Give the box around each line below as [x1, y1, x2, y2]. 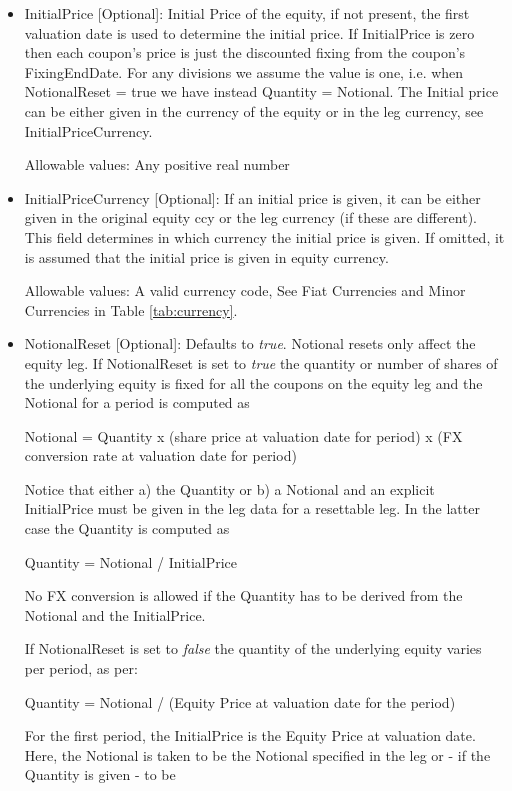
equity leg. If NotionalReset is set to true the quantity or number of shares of [24, 352, 498, 373]
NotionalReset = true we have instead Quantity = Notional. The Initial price [24, 81, 499, 102]
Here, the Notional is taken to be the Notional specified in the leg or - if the [24, 744, 491, 765]
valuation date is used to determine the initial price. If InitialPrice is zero [24, 22, 475, 43]
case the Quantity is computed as [24, 518, 230, 539]
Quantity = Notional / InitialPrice [24, 551, 238, 572]
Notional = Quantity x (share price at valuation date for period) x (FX [24, 425, 463, 446]
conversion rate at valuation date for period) [24, 445, 297, 466]
